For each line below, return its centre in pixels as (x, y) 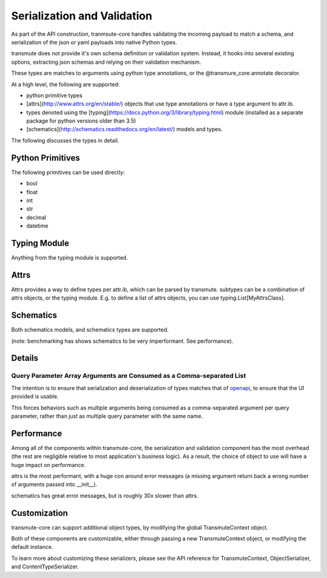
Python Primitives (46, 158)
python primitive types (54, 95)
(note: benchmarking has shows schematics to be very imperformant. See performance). (122, 341)
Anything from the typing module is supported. (70, 257)
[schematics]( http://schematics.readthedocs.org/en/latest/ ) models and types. (124, 129)
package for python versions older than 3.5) (81, 121)
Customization (40, 513)
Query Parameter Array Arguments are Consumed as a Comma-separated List (129, 376)
